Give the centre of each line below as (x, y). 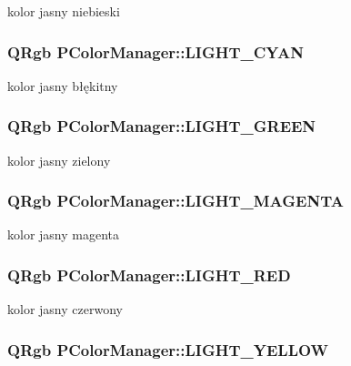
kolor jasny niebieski (64, 11)
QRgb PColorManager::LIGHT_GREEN (162, 126)
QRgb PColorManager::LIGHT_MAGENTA (175, 201)
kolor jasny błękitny (63, 85)
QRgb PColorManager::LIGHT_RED (149, 274)
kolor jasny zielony (59, 160)
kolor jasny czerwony (65, 309)
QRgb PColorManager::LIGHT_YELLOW (168, 349)
